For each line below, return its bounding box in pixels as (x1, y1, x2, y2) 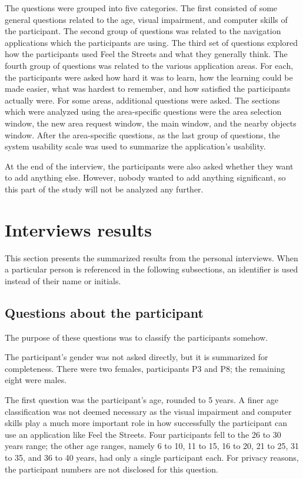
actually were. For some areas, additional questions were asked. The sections (5, 94, 280, 106)
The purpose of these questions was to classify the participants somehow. (5, 331, 268, 343)
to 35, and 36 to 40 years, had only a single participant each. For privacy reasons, (5, 451, 299, 463)
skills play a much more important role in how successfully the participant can (5, 417, 288, 429)
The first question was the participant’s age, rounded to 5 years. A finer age (5, 393, 278, 405)
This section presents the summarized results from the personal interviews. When (5, 251, 298, 264)
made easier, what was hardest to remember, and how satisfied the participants (5, 82, 291, 95)
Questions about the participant (5, 303, 204, 321)
